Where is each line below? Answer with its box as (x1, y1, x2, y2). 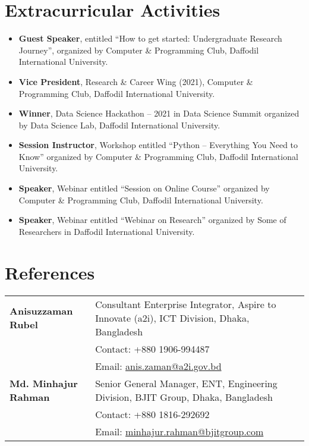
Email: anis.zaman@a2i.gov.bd (95, 359, 222, 373)
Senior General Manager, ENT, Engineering (95, 376, 278, 390)
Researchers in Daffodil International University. (18, 225, 195, 237)
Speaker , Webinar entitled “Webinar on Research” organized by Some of (18, 213, 286, 226)
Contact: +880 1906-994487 (95, 341, 210, 356)
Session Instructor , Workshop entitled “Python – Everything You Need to (18, 139, 298, 151)
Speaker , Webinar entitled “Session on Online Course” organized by (18, 182, 270, 194)
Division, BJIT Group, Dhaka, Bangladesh (95, 390, 273, 404)
